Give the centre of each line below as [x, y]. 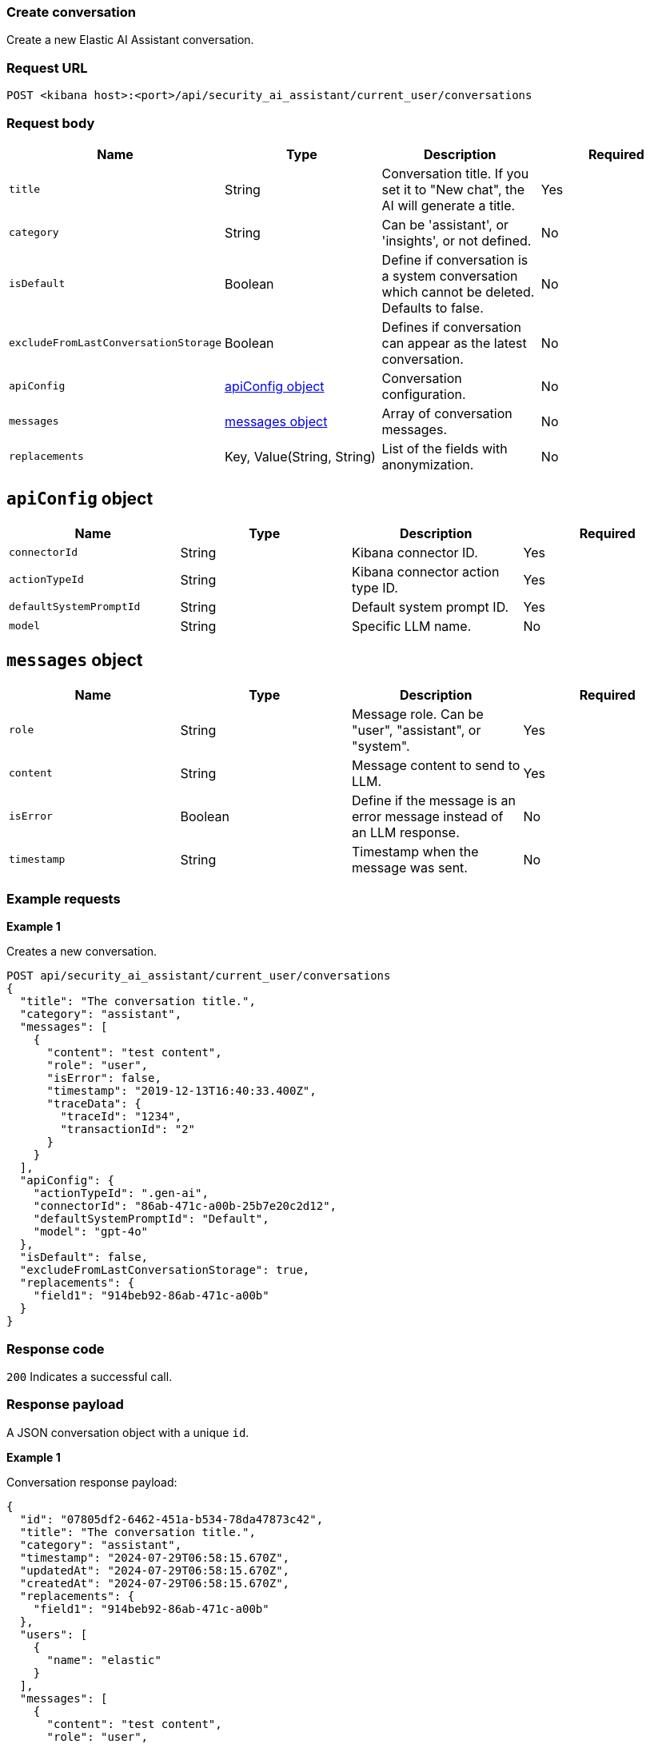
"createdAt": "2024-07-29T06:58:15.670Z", [155, 1583]
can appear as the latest [454, 343]
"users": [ [54, 1634]
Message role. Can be [418, 714]
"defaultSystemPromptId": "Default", [151, 1219]
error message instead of [428, 816]
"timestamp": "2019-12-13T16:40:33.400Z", [181, 1091]
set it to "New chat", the [453, 189]
